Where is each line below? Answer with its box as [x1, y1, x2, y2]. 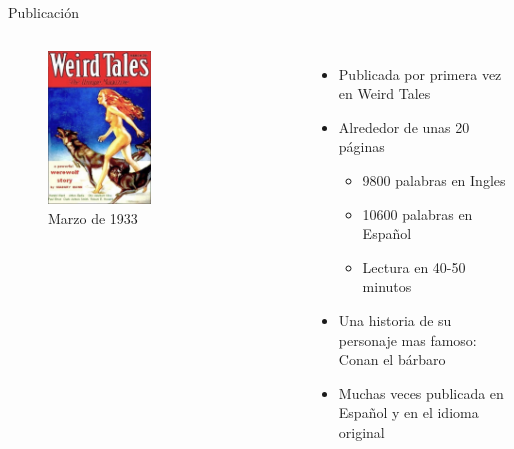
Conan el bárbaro [338, 349, 446, 370]
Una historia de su [338, 309, 452, 330]
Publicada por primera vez [338, 63, 502, 84]
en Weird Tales [338, 83, 431, 104]
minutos [362, 276, 412, 297]
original [338, 421, 385, 442]
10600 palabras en [362, 203, 473, 224]
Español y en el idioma [338, 402, 479, 423]
